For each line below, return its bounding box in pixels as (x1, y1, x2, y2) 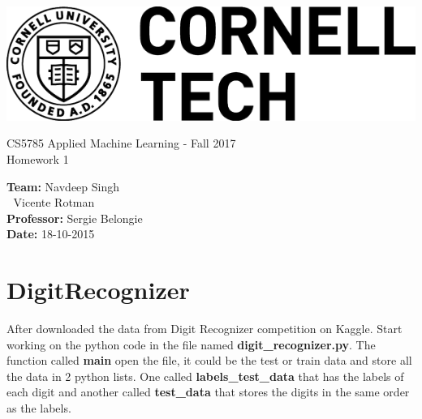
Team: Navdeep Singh (6, 177, 120, 195)
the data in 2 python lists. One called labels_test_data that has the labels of (6, 367, 404, 384)
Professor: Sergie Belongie (6, 209, 143, 226)
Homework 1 (6, 150, 69, 167)
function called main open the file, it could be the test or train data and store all (6, 352, 412, 369)
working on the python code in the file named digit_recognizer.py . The (6, 336, 376, 353)
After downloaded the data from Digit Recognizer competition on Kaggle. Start (6, 320, 403, 337)
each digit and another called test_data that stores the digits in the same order (6, 383, 410, 400)
